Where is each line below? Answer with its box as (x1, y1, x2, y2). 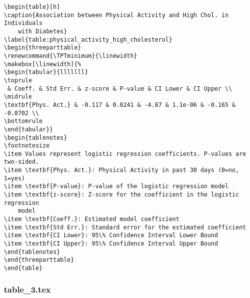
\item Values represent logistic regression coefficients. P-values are (4, 150, 246, 157)
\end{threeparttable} (4, 256, 75, 264)
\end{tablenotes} (4, 248, 60, 255)
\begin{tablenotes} (4, 134, 67, 141)
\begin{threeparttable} (4, 44, 81, 51)
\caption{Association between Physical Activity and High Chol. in (4, 11, 229, 19)
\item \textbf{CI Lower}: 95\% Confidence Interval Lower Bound (4, 232, 218, 239)
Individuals (4, 20, 43, 27)
